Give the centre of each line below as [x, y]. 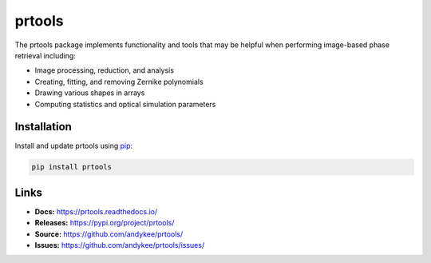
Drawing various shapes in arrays [90, 93]
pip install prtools [71, 167]
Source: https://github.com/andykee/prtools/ [109, 234]
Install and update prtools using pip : [74, 146]
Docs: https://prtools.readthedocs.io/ [96, 211]
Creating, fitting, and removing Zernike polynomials [119, 82]
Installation [43, 127]
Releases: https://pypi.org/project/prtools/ [105, 223]
